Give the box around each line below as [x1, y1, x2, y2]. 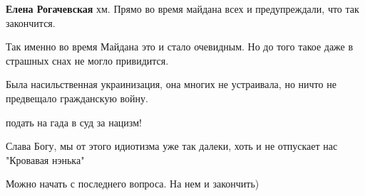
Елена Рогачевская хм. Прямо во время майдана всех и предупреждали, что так [6, 1, 359, 16]
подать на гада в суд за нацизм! [6, 114, 142, 129]
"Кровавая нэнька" [6, 152, 85, 167]
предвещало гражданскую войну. [6, 90, 148, 105]
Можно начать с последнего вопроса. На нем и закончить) [6, 176, 259, 191]
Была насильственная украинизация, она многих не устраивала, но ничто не [6, 77, 336, 92]
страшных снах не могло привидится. [6, 53, 169, 67]
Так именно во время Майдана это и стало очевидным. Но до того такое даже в [6, 39, 354, 54]
